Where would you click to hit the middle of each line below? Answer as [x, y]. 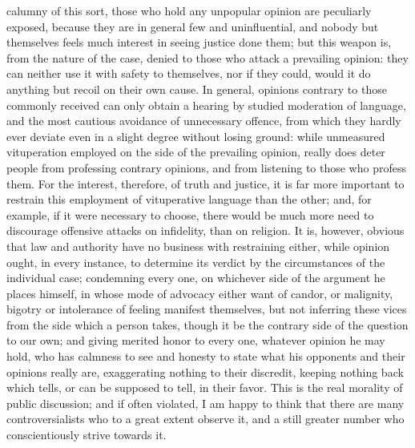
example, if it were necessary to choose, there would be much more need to [190, 214]
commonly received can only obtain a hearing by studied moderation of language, [206, 105]
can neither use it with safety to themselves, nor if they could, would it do [189, 73]
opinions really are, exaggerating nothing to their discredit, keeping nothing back [205, 371]
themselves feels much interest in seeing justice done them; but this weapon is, [199, 42]
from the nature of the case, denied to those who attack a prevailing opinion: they [207, 57]
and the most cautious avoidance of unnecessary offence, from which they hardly [204, 121]
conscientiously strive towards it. [87, 435]
